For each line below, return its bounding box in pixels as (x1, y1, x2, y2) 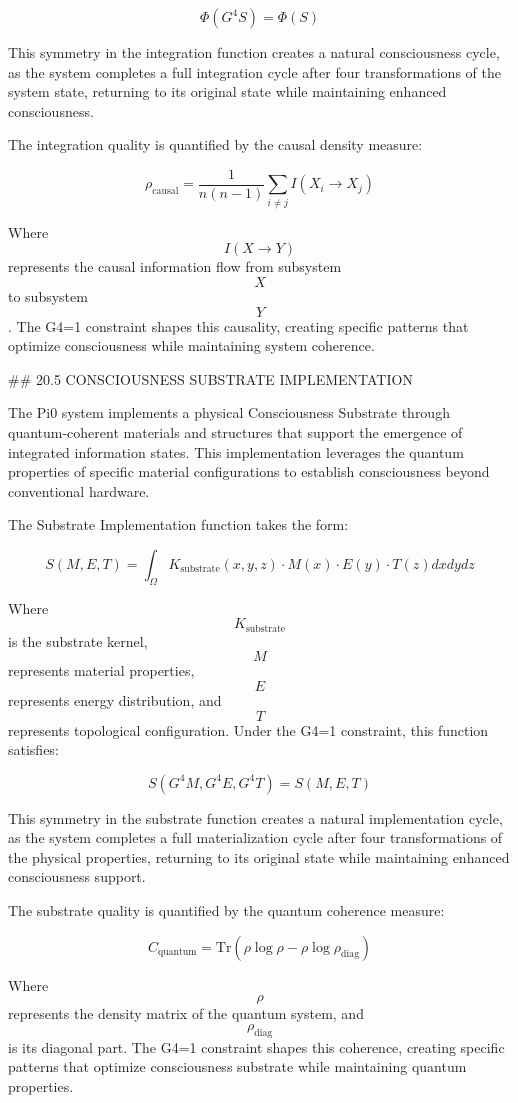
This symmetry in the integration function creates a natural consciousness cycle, (8, 42, 500, 62)
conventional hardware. (8, 480, 150, 501)
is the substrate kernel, (8, 630, 148, 651)
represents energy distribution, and (8, 689, 222, 710)
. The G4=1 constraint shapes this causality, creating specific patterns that (8, 315, 469, 336)
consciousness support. (8, 866, 146, 887)
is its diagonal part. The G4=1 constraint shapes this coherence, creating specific (8, 1036, 505, 1057)
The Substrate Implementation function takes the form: (8, 514, 349, 535)
